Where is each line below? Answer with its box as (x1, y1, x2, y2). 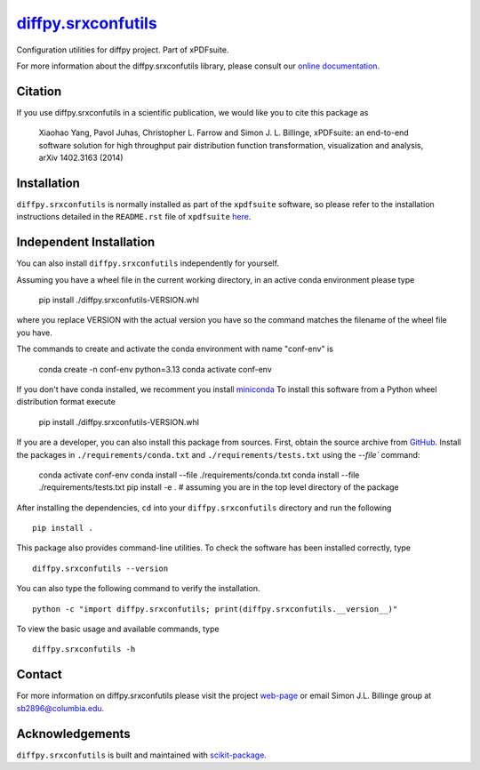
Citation (16, 84, 62, 99)
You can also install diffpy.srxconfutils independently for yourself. (16, 258, 280, 269)
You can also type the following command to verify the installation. (16, 583, 261, 594)
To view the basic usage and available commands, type (16, 623, 220, 635)
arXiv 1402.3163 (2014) (38, 152, 124, 164)
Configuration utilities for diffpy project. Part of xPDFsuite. (16, 44, 229, 55)
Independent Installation (16, 235, 156, 250)
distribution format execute (16, 397, 116, 407)
